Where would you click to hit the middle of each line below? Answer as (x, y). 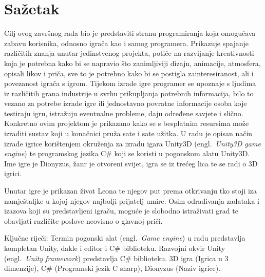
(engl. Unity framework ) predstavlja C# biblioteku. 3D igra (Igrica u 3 (116, 258)
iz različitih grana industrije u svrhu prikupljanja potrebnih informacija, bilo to (129, 93)
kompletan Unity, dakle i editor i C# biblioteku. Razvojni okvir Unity (115, 248)
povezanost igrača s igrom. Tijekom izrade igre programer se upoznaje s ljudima (130, 83)
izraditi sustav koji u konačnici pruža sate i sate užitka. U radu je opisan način (128, 133)
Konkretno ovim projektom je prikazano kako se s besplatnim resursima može (127, 123)
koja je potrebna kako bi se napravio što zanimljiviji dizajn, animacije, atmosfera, (132, 63)
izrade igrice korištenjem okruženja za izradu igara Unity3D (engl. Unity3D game (132, 143)
